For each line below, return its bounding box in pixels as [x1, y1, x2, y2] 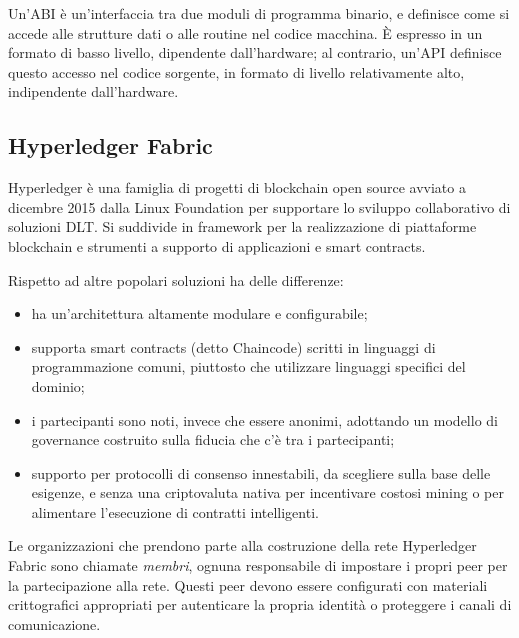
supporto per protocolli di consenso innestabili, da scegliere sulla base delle [31, 462, 491, 483]
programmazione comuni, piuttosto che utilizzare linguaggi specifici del [31, 356, 466, 377]
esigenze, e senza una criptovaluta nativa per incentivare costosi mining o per [31, 482, 504, 503]
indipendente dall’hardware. [8, 81, 179, 102]
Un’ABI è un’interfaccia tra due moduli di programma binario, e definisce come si [8, 3, 510, 23]
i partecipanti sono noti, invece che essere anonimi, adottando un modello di [31, 409, 498, 430]
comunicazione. [8, 613, 101, 634]
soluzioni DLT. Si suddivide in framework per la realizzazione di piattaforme [8, 216, 477, 237]
